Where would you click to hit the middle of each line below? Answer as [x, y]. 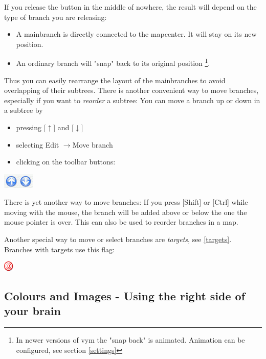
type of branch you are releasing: [56, 17]
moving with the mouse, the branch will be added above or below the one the [126, 212]
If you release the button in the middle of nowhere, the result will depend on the [130, 7]
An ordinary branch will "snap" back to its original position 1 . [113, 62]
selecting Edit [38, 144]
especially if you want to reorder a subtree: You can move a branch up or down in [132, 100]
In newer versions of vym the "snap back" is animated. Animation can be [130, 340]
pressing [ [31, 127]
